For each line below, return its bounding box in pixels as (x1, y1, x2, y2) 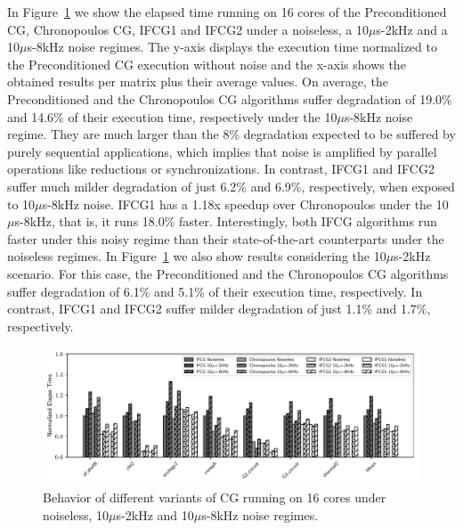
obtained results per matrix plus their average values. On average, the (7, 72, 388, 91)
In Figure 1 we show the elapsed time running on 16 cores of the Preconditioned (7, 3, 447, 20)
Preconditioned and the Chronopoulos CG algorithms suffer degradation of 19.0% (7, 89, 452, 108)
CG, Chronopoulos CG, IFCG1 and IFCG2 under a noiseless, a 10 (7, 20, 369, 38)
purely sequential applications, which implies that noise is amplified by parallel (7, 142, 437, 160)
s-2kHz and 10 (116, 505, 194, 524)
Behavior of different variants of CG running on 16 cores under (43, 487, 386, 506)
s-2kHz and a (376, 20, 448, 38)
